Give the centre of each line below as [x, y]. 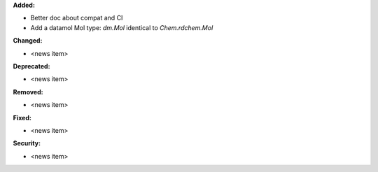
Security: [27, 143]
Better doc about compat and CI [77, 18]
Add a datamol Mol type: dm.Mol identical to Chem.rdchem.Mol [122, 27]
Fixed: [22, 117]
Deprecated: [31, 66]
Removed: [28, 92]
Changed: [28, 41]
